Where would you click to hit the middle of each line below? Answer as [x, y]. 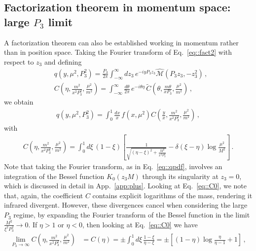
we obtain [19, 102]
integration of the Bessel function [54, 176]
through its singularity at [180, 176]
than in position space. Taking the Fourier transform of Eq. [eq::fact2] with [118, 52]
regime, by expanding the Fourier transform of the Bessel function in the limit [132, 215]
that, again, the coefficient [44, 195]
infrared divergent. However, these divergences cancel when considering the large [126, 205]
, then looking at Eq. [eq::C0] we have [140, 224]
